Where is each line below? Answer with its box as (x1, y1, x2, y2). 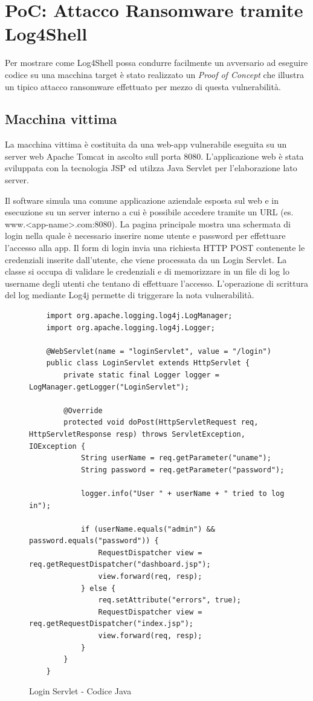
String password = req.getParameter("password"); (80, 465, 285, 474)
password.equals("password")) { (29, 536, 159, 546)
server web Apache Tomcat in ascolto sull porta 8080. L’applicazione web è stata (5, 149, 304, 162)
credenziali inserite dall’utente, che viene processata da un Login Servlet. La (5, 253, 287, 266)
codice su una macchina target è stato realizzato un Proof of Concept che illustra (5, 68, 304, 80)
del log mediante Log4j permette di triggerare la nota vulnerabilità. (5, 289, 254, 301)
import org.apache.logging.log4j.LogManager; (46, 311, 233, 321)
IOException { (29, 442, 86, 451)
